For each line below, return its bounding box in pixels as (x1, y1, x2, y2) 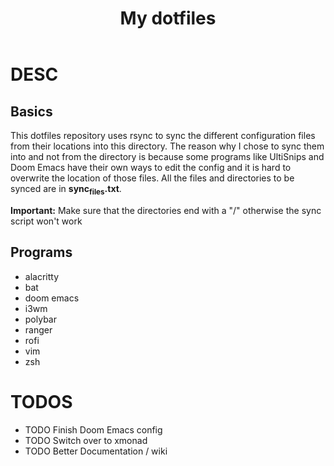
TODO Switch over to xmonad (24, 434, 148, 446)
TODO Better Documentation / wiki (24, 445, 168, 457)
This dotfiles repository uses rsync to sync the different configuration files (10, 130, 316, 141)
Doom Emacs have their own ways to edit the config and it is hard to (10, 162, 292, 173)
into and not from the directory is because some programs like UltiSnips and (10, 151, 325, 162)
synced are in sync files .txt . (10, 183, 122, 197)
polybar (24, 313, 57, 325)
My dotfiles (119, 7, 217, 30)
